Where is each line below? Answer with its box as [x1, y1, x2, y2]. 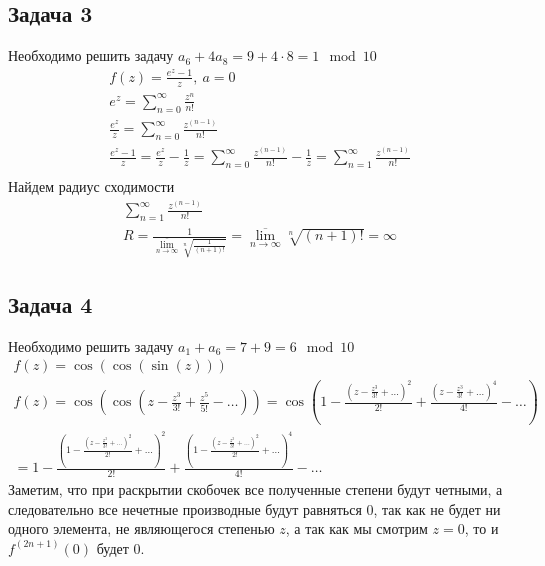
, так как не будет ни [373, 498, 501, 519]
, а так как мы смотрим [285, 518, 428, 539]
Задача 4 [8, 288, 93, 319]
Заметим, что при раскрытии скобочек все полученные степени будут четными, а [8, 478, 503, 499]
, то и [464, 518, 499, 539]
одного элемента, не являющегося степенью [8, 518, 275, 539]
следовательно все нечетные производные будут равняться [8, 498, 362, 519]
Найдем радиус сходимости [8, 175, 175, 196]
